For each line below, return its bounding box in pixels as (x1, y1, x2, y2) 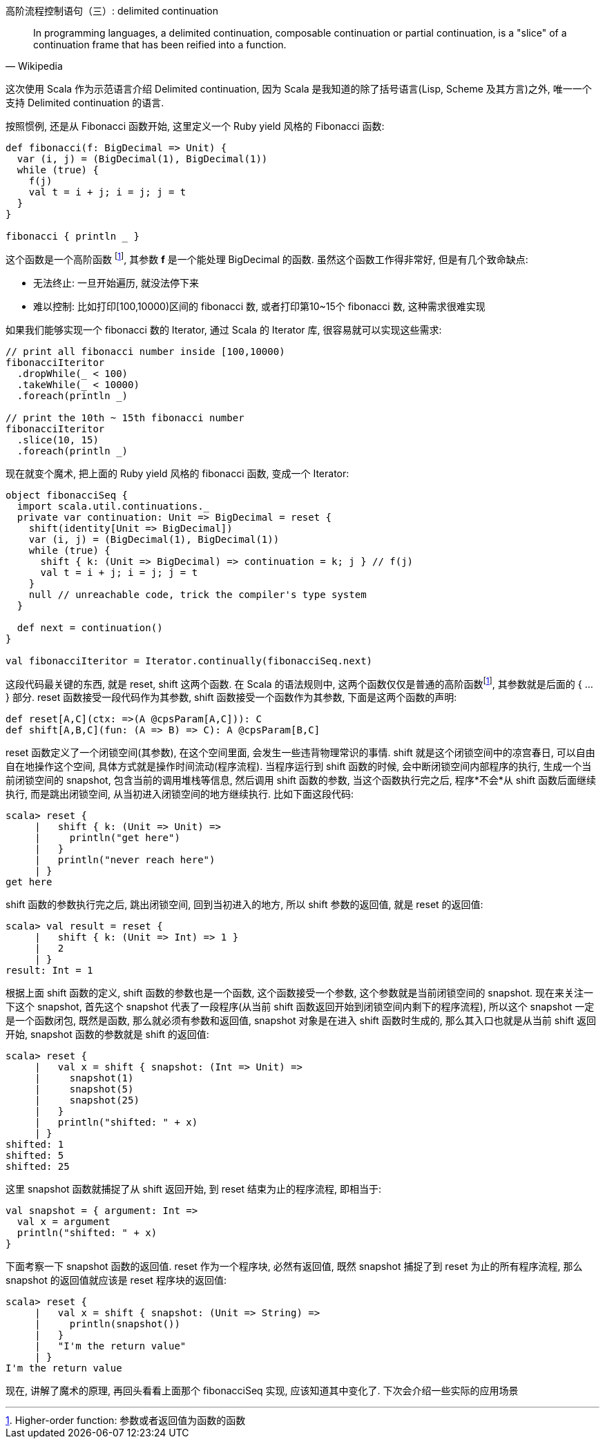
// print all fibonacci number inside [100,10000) (6, 345, 285, 357)
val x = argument (17, 1216, 111, 1228)
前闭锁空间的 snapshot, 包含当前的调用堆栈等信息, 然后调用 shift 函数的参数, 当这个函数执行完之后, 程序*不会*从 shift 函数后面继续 (6, 774, 597, 787)
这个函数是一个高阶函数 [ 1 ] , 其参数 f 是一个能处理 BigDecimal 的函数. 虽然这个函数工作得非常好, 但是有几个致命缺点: (6, 251, 528, 265)
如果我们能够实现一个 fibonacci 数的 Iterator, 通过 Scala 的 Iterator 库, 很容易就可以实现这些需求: (6, 323, 442, 336)
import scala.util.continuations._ (17, 500, 210, 512)
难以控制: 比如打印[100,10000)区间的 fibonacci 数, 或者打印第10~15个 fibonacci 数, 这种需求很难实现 (33, 300, 486, 312)
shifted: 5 (6, 1150, 64, 1162)
